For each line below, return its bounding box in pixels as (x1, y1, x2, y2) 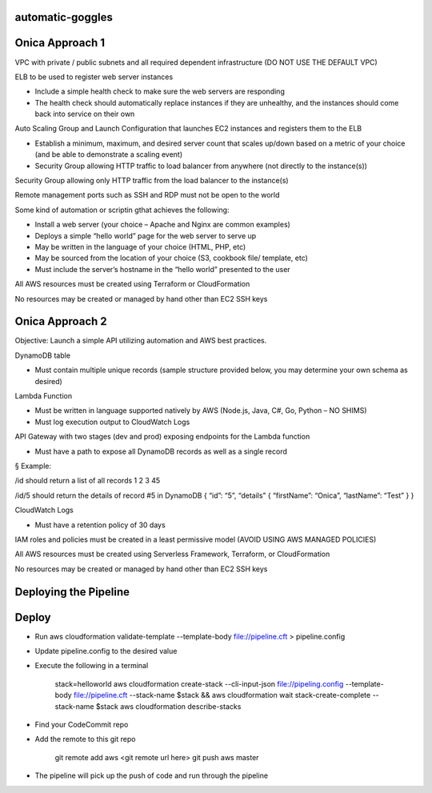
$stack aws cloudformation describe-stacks (95, 701, 242, 711)
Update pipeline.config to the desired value (34, 647, 178, 656)
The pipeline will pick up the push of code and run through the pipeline (34, 771, 268, 780)
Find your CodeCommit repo (34, 719, 129, 729)
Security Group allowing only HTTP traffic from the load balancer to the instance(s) (14, 176, 289, 186)
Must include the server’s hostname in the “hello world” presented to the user (34, 264, 291, 274)
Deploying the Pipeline (14, 585, 130, 599)
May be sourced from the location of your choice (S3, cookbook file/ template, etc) (34, 253, 308, 263)
